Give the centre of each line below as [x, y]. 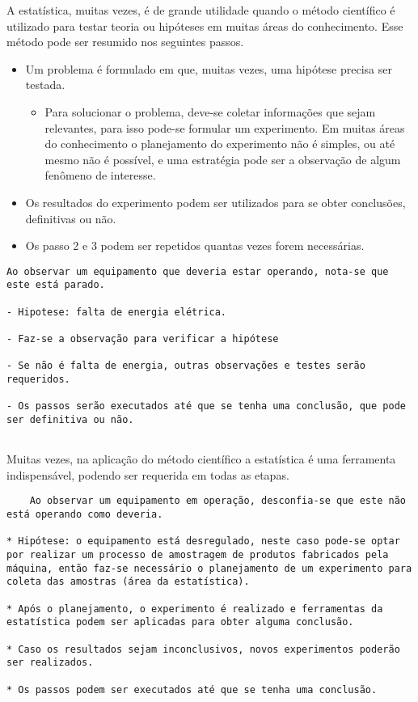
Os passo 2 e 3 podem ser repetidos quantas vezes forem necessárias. [195, 245]
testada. [45, 85]
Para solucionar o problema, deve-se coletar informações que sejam [210, 111]
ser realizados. [50, 663]
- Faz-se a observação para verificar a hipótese [143, 339]
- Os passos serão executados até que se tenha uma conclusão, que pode [206, 406]
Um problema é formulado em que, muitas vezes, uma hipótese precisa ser [209, 68]
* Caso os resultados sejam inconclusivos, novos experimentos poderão [203, 649]
